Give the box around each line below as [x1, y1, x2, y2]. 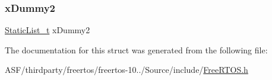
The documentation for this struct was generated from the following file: [5, 43, 268, 56]
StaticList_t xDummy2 [5, 24, 90, 36]
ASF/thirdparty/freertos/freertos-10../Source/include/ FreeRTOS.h [5, 63, 248, 76]
